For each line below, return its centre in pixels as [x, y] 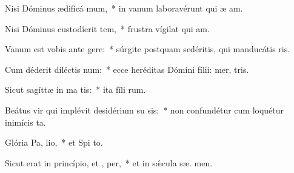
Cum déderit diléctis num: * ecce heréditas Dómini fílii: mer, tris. [127, 69]
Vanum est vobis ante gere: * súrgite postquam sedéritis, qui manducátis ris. [148, 49]
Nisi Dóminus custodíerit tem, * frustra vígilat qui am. [107, 28]
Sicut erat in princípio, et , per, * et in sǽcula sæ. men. [109, 162]
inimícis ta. [25, 122]
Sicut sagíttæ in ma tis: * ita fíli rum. [75, 90]
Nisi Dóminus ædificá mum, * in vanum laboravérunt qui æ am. [124, 8]
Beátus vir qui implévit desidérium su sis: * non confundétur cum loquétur [145, 110]
